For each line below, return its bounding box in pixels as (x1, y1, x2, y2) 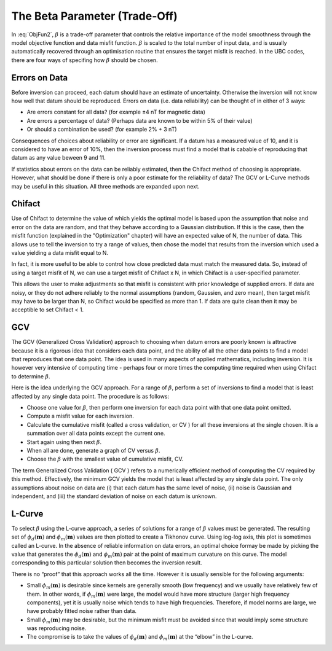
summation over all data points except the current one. (26, 430, 165, 437)
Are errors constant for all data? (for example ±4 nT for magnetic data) (26, 108, 205, 116)
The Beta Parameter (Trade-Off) (11, 9, 178, 23)
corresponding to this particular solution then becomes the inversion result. (11, 559, 202, 566)
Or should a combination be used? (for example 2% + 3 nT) (26, 126, 178, 133)
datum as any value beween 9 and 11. (11, 154, 106, 162)
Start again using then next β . (26, 438, 101, 445)
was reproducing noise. (26, 625, 87, 632)
